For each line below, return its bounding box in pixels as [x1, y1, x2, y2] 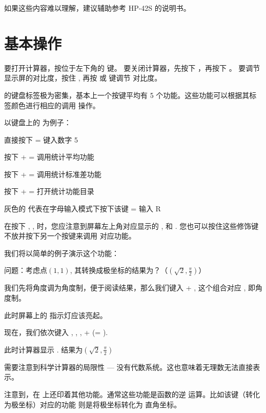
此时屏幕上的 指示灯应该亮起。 [4, 309, 107, 320]
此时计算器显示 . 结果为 [4, 344, 83, 355]
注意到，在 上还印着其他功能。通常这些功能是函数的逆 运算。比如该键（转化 [4, 389, 260, 399]
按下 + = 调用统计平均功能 [4, 151, 94, 162]
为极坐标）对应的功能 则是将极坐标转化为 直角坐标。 [4, 399, 181, 409]
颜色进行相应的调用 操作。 [11, 100, 100, 110]
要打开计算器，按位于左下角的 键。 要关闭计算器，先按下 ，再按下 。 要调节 [4, 62, 260, 73]
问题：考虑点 [4, 265, 47, 276]
